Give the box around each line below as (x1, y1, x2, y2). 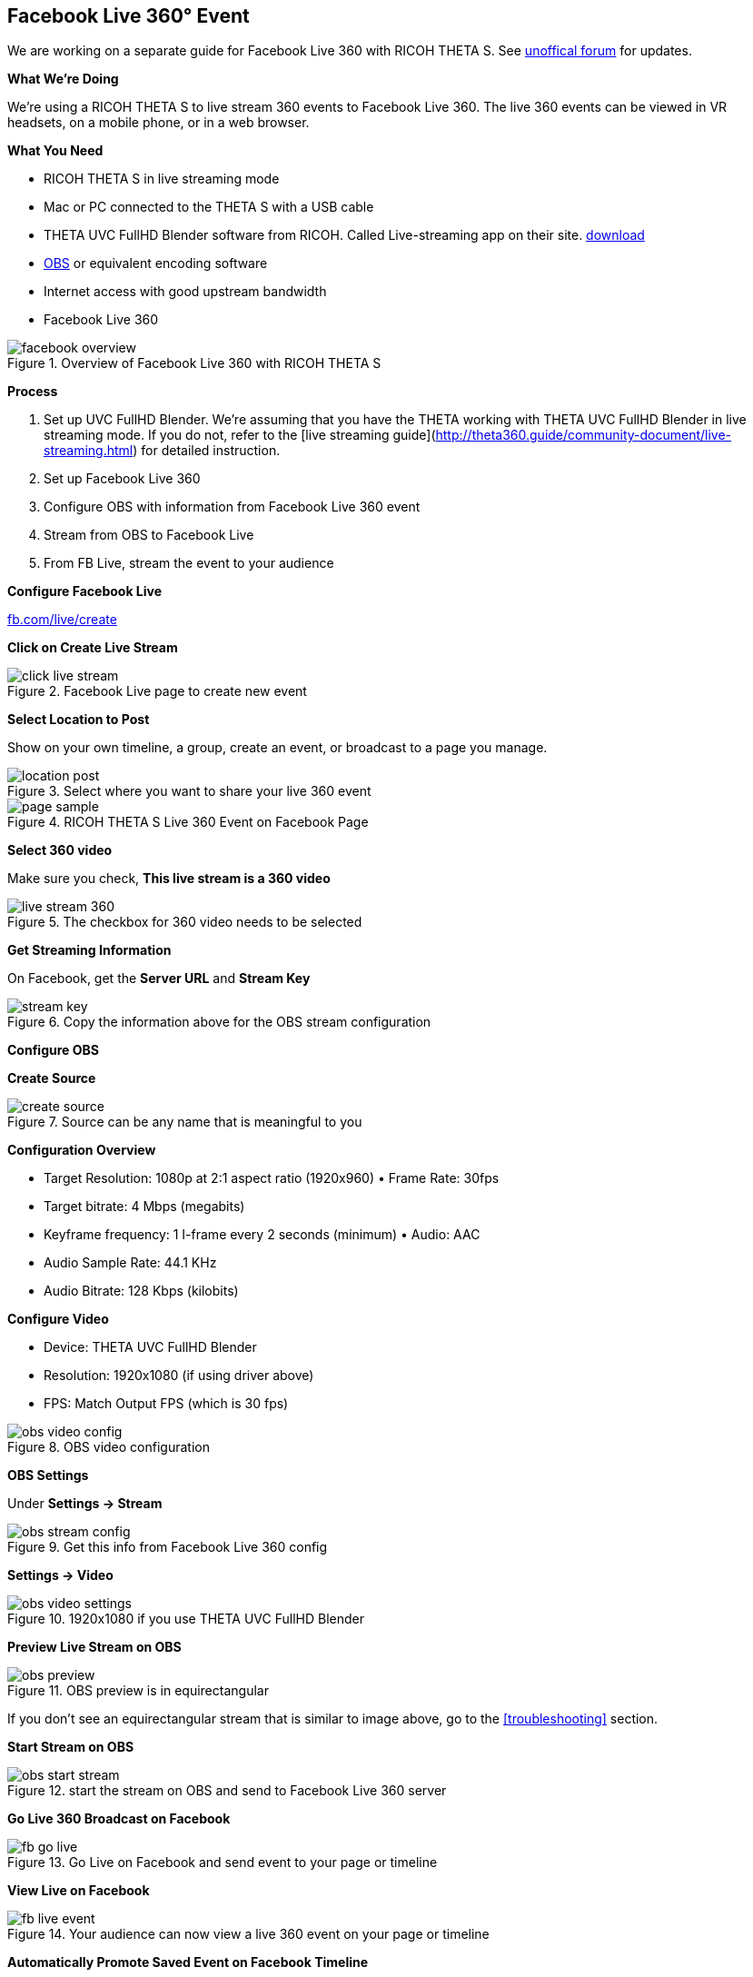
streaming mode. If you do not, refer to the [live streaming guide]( (44, 427, 436, 443)
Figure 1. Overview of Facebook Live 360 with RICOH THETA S (7, 355, 381, 372)
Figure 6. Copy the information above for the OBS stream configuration (7, 1014, 431, 1030)
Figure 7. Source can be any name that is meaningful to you (7, 1114, 362, 1130)
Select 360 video (7, 842, 113, 859)
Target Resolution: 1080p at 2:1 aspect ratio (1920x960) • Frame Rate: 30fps (44, 1170, 500, 1187)
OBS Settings (7, 1467, 89, 1484)
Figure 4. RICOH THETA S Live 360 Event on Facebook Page (7, 814, 369, 830)
